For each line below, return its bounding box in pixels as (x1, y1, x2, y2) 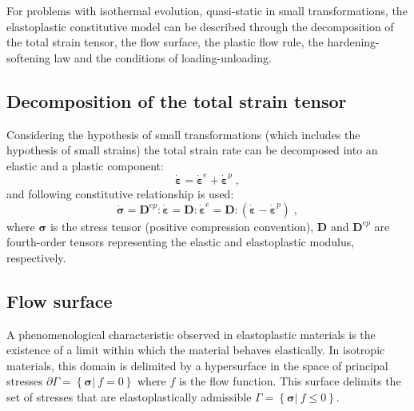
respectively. (6, 249, 66, 265)
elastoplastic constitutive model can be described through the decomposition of (6, 18, 394, 34)
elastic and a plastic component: (6, 157, 164, 174)
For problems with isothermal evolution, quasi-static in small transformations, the (6, 2, 408, 18)
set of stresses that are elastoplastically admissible (6, 389, 252, 405)
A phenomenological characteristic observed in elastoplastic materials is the (6, 325, 376, 342)
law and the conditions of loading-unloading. (54, 49, 272, 66)
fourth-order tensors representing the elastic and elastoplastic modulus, (6, 233, 355, 250)
